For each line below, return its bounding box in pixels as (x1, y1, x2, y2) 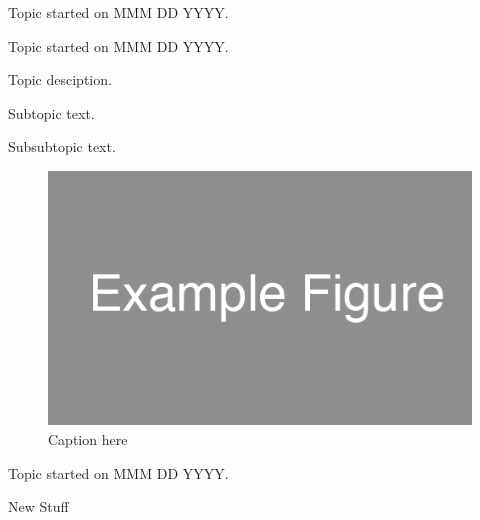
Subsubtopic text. (8, 136, 116, 157)
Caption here (48, 428, 128, 449)
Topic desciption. (8, 69, 112, 90)
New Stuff (8, 496, 69, 517)
